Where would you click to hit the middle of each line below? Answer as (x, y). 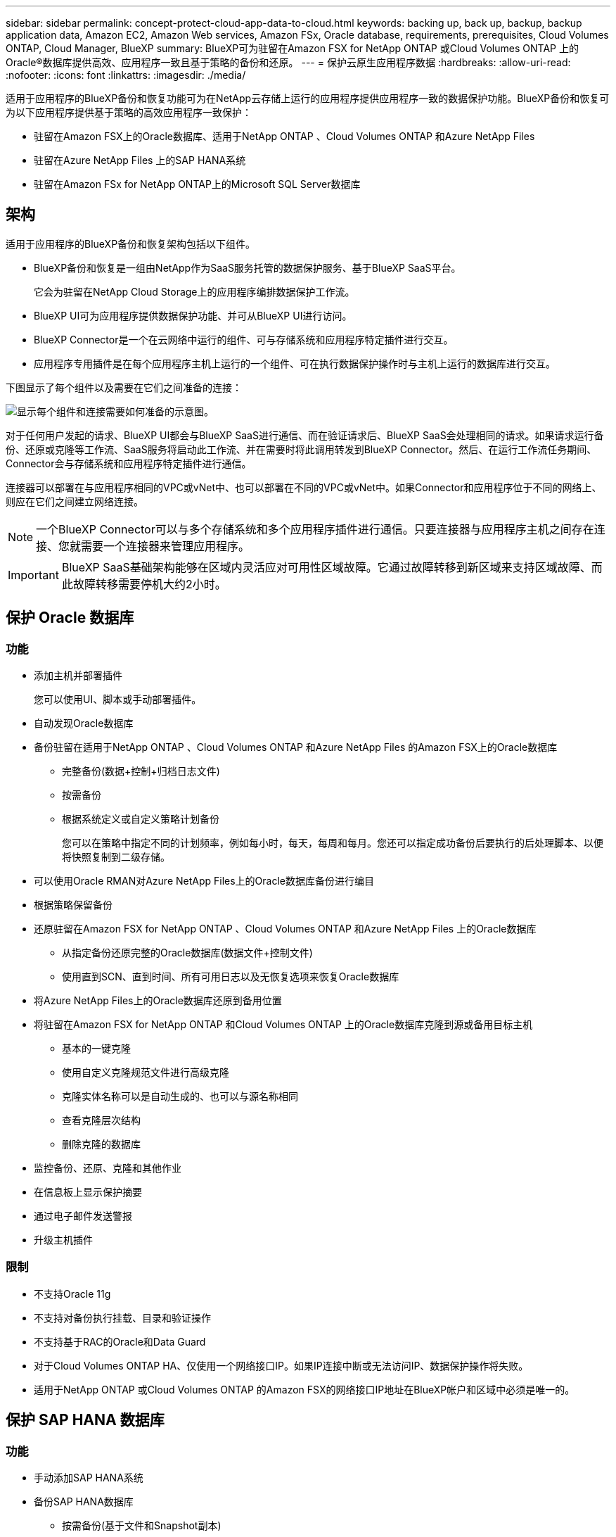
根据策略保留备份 (73, 905)
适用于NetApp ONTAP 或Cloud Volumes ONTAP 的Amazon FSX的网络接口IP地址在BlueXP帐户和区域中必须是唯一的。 (304, 1389)
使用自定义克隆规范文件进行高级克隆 (146, 1073)
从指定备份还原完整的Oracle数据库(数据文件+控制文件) (187, 953)
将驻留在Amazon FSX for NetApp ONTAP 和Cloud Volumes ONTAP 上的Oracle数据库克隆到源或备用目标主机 (283, 1025)
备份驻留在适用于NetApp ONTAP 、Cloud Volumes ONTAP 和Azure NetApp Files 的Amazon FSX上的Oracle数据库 (296, 747)
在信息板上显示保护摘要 (88, 1192)
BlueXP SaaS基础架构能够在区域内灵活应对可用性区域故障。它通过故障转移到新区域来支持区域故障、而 (332, 567)
